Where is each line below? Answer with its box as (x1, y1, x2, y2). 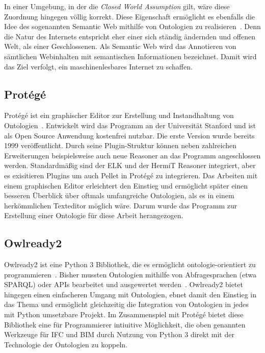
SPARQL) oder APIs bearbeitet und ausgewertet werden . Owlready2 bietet (4, 279, 243, 290)
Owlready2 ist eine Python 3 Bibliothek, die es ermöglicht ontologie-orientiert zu (4, 259, 256, 270)
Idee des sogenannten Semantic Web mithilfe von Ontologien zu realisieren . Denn (4, 21, 261, 32)
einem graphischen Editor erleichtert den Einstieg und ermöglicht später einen (4, 180, 248, 191)
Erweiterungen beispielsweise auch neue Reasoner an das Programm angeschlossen (4, 150, 261, 160)
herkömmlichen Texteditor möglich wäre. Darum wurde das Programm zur (4, 200, 237, 210)
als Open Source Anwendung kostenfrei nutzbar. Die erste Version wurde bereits (4, 130, 255, 140)
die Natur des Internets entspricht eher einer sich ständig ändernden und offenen (4, 31, 255, 41)
